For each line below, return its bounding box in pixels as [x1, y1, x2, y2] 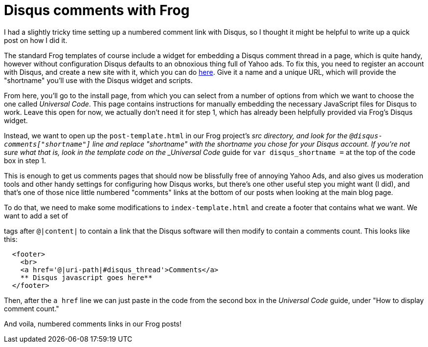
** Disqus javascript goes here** [20, 273, 153, 282]
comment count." [4, 304, 59, 313]
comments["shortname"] [4, 140, 91, 148]
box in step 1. [4, 156, 46, 165]
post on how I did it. [4, 36, 68, 44]
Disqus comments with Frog [4, 2, 190, 19]
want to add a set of [4, 211, 68, 220]
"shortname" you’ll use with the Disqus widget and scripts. [4, 76, 193, 85]
